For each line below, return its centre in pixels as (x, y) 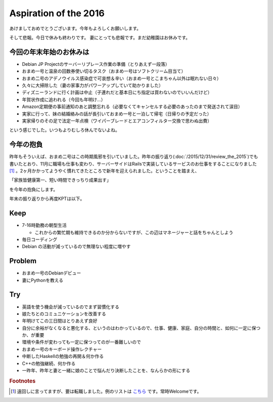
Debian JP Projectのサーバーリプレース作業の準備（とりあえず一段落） (96, 64)
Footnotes (22, 381)
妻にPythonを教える (43, 280)
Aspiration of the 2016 (57, 13)
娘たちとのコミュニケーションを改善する (64, 313)
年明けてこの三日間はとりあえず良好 (60, 321)
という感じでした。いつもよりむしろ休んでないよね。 (64, 130)
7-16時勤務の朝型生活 (44, 225)
